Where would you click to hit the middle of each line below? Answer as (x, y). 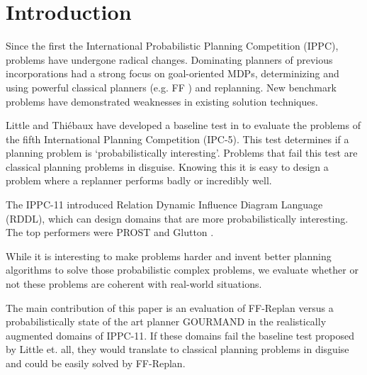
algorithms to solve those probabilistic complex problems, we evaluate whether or (182, 270)
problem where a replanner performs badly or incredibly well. (139, 180)
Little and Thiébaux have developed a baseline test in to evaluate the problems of (183, 125)
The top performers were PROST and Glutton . (110, 232)
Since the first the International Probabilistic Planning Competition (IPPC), (172, 46)
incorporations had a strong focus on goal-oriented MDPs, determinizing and (173, 73)
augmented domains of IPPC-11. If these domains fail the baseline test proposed (180, 335)
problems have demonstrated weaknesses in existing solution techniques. (162, 101)
